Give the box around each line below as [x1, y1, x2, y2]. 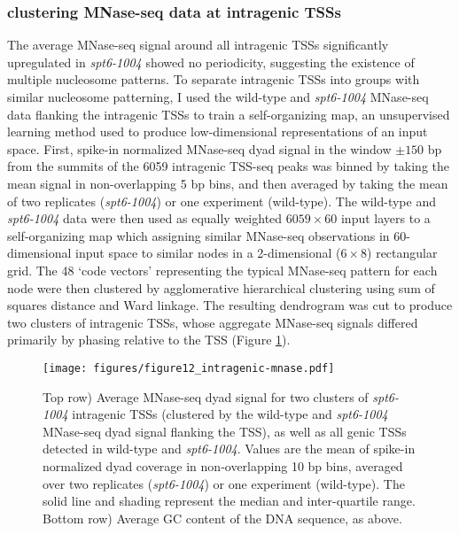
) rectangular [367, 244, 438, 262]
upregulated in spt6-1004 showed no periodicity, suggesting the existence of [7, 52, 415, 71]
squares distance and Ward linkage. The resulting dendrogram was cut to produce [7, 296, 453, 314]
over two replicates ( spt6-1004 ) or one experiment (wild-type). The [43, 474, 405, 492]
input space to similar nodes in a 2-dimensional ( [75, 244, 341, 262]
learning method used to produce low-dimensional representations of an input [7, 122, 428, 141]
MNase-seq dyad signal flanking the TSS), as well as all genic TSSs [43, 422, 407, 440]
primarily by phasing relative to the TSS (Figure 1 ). [7, 330, 291, 349]
